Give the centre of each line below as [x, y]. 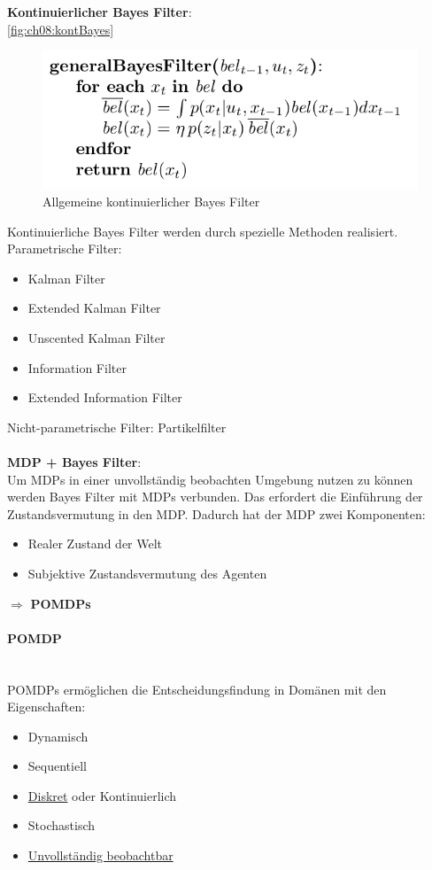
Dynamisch [58, 736]
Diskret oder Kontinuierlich [102, 795]
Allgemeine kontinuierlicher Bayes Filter [151, 202]
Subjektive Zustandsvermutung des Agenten [147, 573]
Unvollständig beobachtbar [100, 855]
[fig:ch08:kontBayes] [61, 29]
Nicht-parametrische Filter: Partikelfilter [117, 427]
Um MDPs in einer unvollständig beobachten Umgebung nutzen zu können [210, 479]
